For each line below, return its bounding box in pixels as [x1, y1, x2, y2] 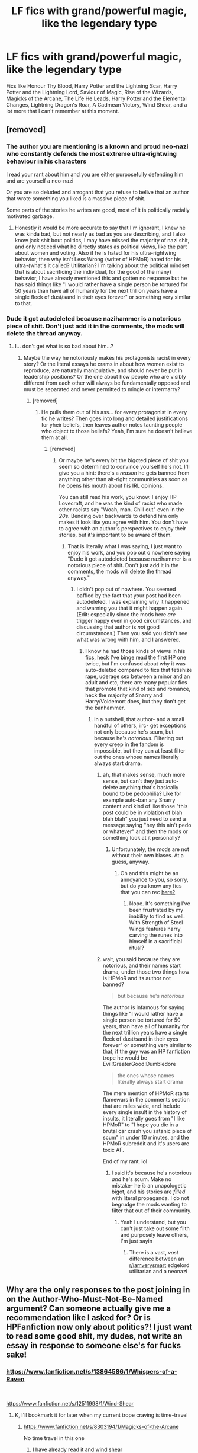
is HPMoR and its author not [102, 974, 171, 981]
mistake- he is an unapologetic [111, 1182, 187, 1189]
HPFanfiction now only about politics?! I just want [6, 1322, 193, 1332]
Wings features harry [129, 925, 181, 932]
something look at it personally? [102, 834, 180, 841]
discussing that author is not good [76, 623, 160, 631]
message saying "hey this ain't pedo [102, 821, 191, 828]
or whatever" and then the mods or [102, 828, 188, 835]
